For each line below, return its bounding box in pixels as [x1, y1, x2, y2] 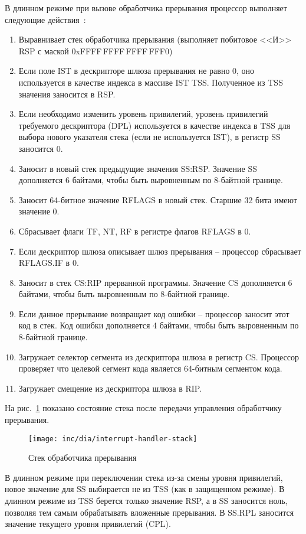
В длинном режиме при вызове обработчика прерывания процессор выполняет [5, 2, 287, 14]
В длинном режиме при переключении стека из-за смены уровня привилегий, [5, 471, 283, 483]
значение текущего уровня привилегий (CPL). [5, 517, 171, 530]
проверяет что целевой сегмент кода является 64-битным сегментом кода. [18, 362, 282, 375]
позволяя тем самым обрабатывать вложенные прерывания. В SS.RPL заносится [5, 506, 294, 518]
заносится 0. [18, 142, 63, 154]
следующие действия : [5, 13, 86, 25]
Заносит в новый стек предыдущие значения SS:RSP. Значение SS [18, 162, 257, 174]
